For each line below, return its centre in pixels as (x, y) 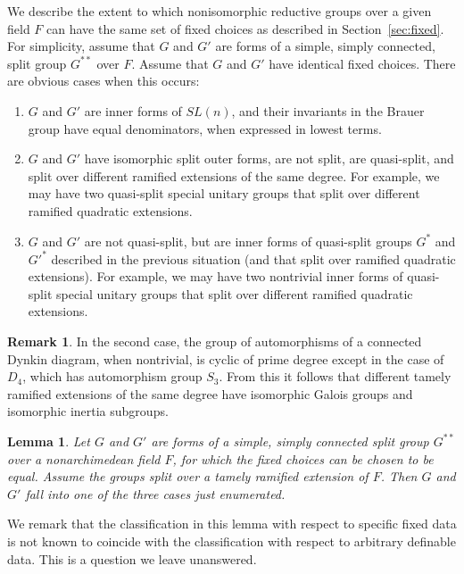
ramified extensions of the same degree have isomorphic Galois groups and (210, 393)
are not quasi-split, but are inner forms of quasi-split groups (248, 241)
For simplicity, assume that (81, 46)
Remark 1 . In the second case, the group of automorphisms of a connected (215, 341)
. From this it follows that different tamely (335, 376)
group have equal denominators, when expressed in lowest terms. (205, 128)
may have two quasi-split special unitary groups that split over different (224, 193)
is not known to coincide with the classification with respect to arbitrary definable (232, 541)
